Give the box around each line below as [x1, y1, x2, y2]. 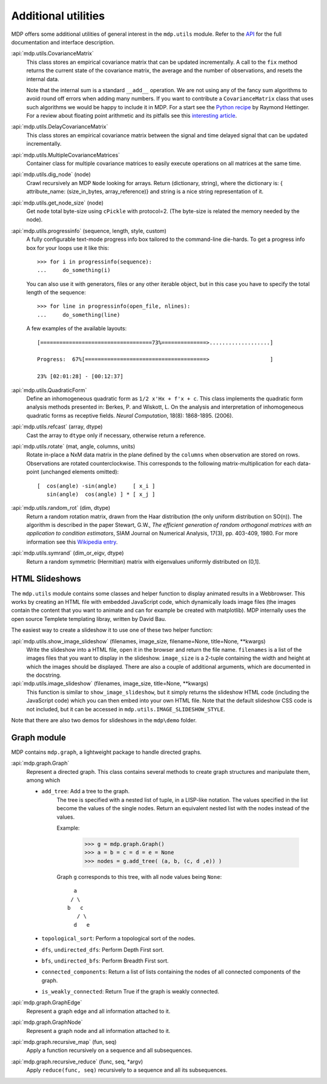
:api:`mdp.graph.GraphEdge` [11, 999, 82, 1006]
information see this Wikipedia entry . [26, 538, 118, 546]
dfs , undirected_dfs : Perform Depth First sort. [41, 946, 164, 953]
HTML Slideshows [11, 574, 82, 584]
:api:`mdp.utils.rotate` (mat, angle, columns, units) [11, 442, 136, 450]
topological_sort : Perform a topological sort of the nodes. [41, 935, 196, 942]
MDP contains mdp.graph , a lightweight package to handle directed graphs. [11, 748, 202, 756]
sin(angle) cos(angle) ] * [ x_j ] [46, 490, 156, 498]
